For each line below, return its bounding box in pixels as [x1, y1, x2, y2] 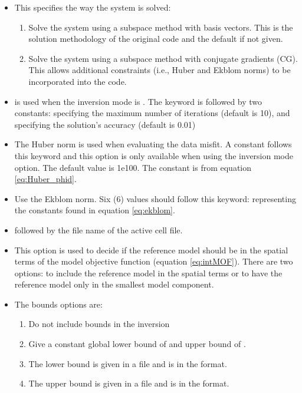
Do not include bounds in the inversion [28, 318, 170, 330]
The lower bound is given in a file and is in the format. [28, 357, 227, 369]
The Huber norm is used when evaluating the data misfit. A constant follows [14, 138, 292, 150]
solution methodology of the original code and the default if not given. [28, 32, 283, 45]
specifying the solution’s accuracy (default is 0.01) [14, 118, 196, 130]
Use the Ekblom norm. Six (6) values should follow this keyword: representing [14, 192, 296, 204]
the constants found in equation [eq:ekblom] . [14, 204, 175, 216]
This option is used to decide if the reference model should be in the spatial [14, 243, 288, 256]
